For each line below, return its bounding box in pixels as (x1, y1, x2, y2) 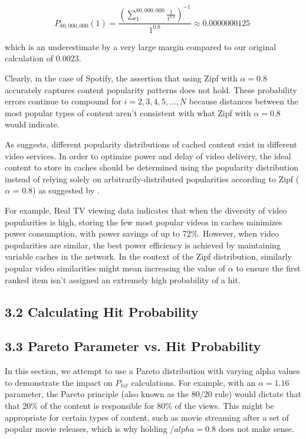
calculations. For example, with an (131, 376, 256, 388)
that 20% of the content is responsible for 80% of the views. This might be (5, 399, 274, 411)
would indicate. (5, 118, 60, 130)
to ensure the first (236, 261, 301, 274)
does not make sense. (218, 422, 294, 435)
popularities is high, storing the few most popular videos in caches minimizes (5, 215, 282, 228)
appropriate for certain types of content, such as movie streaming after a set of (5, 411, 289, 423)
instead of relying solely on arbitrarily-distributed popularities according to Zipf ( (5, 172, 300, 185)
